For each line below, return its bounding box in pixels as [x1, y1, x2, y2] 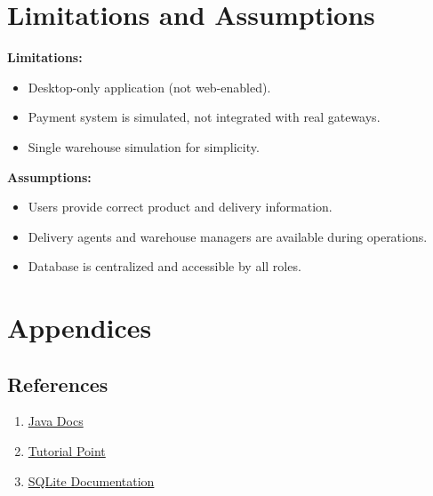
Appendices [7, 309, 152, 346]
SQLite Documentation [28, 471, 155, 490]
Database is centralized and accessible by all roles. [28, 257, 301, 276]
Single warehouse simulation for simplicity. [28, 137, 260, 156]
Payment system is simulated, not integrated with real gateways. [28, 108, 381, 126]
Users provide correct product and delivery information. [28, 197, 333, 216]
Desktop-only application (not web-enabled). [28, 77, 271, 96]
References [7, 370, 108, 397]
